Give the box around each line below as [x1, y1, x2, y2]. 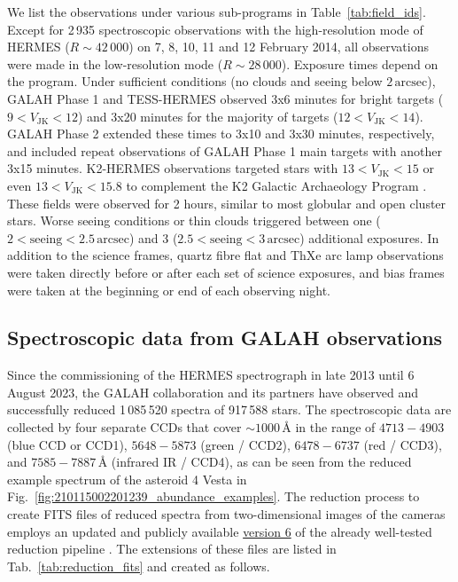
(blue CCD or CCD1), [7, 435, 128, 453]
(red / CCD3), [363, 435, 442, 453]
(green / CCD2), [200, 435, 291, 453]
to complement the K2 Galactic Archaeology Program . [126, 176, 427, 194]
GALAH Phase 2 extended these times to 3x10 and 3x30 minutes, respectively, [7, 124, 435, 143]
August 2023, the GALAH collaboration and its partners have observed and [7, 382, 418, 401]
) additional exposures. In [299, 228, 439, 247]
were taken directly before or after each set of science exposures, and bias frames [7, 263, 445, 281]
